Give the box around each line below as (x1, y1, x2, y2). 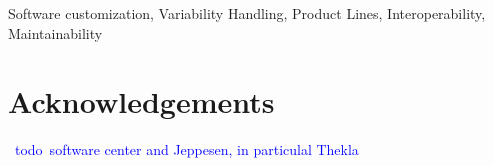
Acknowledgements (8, 81, 275, 122)
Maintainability (8, 22, 103, 43)
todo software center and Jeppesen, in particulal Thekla (15, 139, 359, 160)
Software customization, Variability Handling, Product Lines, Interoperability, (8, 3, 486, 23)
